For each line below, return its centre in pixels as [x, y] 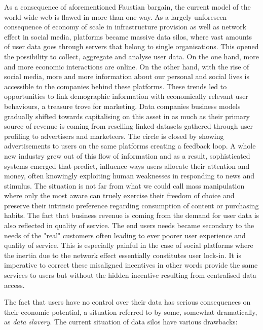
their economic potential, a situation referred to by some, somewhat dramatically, [131, 311]
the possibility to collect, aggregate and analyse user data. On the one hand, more [131, 56]
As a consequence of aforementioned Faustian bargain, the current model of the [127, 7]
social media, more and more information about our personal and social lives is [127, 76]
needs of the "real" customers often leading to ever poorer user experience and [125, 235]
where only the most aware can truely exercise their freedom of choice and [119, 195]
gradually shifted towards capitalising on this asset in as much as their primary [127, 116]
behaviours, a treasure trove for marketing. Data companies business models [122, 106]
